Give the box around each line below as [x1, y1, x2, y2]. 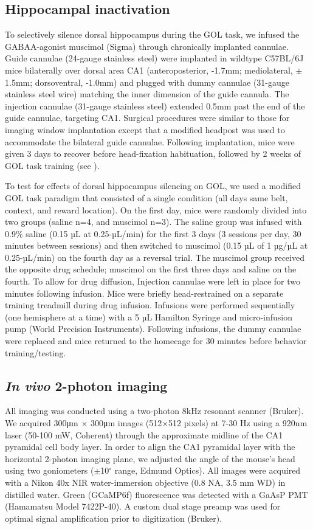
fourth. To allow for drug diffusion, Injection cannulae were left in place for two [5, 275, 301, 288]
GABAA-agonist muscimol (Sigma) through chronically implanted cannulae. [5, 40, 289, 52]
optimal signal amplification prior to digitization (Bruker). [5, 511, 222, 524]
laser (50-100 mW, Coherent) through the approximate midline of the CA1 [5, 428, 283, 441]
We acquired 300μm [5, 417, 78, 429]
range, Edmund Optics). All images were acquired [114, 464, 301, 477]
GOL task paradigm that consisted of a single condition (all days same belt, [5, 191, 288, 204]
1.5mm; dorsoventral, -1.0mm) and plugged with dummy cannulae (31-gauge [5, 75, 289, 88]
